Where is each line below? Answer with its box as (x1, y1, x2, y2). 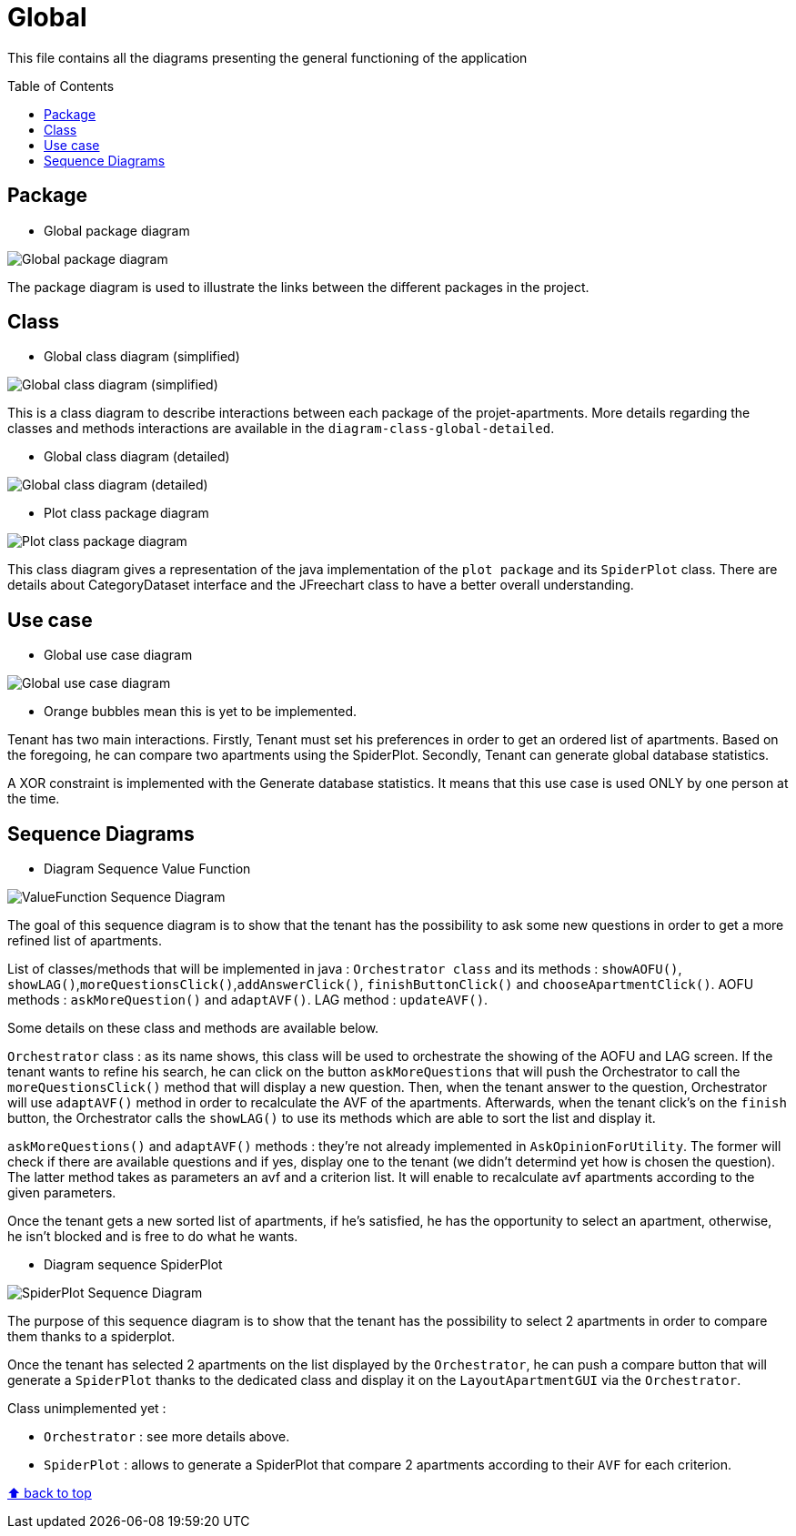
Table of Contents (7, 77, 115, 94)
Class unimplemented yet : (7, 1400, 166, 1417)
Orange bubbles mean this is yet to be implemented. (44, 703, 358, 720)
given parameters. (7, 1185, 116, 1201)
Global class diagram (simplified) (44, 349, 240, 365)
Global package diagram (44, 222, 190, 238)
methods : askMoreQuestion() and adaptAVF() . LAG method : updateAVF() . (7, 992, 489, 1008)
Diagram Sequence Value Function (44, 861, 251, 877)
